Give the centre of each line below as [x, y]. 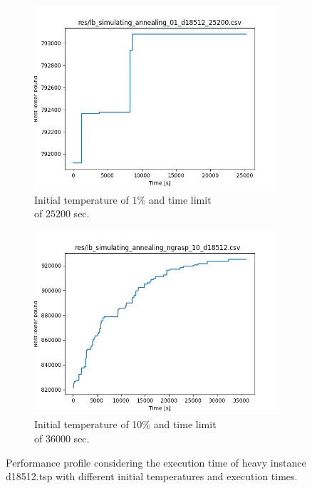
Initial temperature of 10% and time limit [125, 424]
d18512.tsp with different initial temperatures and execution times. [152, 476]
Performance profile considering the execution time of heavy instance [156, 462]
